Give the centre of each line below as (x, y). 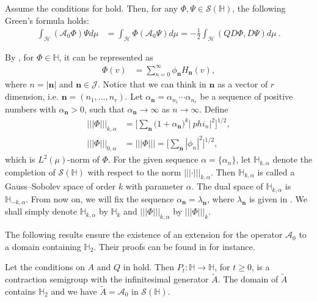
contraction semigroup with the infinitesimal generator (107, 279)
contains (20, 291)
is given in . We (278, 198)
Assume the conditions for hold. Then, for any (92, 8)
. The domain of (248, 279)
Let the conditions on (45, 267)
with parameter (155, 186)
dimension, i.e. (32, 96)
